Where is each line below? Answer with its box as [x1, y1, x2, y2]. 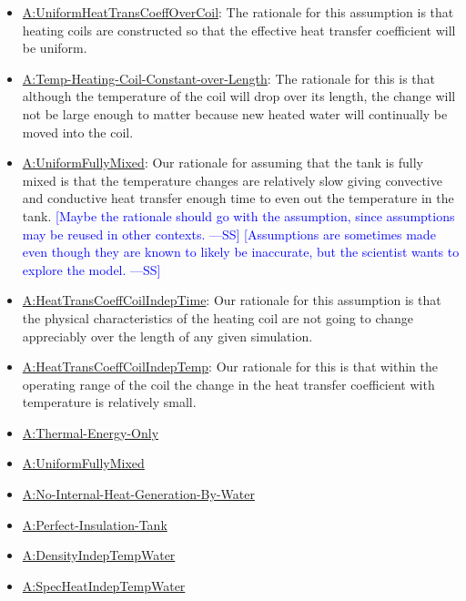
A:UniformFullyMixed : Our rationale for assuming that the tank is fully [22, 153, 423, 172]
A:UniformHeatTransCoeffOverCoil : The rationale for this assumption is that [22, 3, 454, 21]
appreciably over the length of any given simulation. [22, 326, 313, 345]
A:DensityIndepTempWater [22, 545, 176, 565]
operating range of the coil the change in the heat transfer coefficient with [22, 374, 435, 393]
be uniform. [22, 38, 87, 57]
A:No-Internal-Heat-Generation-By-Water [22, 484, 255, 504]
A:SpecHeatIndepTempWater [22, 576, 186, 595]
